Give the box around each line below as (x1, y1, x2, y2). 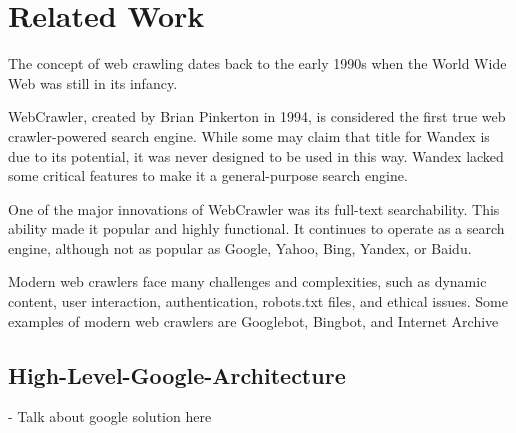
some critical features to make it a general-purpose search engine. (8, 165, 408, 186)
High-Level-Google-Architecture (8, 359, 346, 390)
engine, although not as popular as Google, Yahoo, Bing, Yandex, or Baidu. (8, 237, 472, 258)
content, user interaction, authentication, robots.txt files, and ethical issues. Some (8, 291, 508, 312)
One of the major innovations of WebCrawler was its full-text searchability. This (8, 198, 500, 219)
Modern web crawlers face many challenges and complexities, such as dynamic (8, 271, 487, 292)
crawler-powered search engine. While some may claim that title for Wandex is (8, 125, 490, 146)
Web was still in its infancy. (8, 72, 178, 93)
